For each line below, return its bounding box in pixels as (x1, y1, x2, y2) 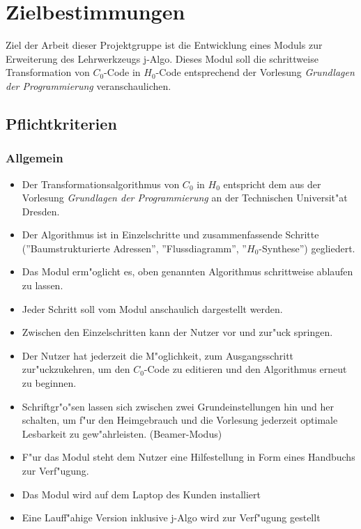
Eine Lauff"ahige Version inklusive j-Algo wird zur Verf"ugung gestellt (22, 510, 321, 525)
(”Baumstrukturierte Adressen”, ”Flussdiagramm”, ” (22, 240, 247, 255)
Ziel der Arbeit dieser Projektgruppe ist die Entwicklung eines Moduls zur (6, 38, 323, 52)
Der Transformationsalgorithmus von (22, 176, 180, 191)
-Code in (104, 65, 141, 79)
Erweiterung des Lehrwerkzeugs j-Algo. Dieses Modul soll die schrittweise (6, 51, 318, 66)
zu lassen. (22, 278, 63, 293)
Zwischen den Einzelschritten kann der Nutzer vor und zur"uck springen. (22, 325, 333, 339)
